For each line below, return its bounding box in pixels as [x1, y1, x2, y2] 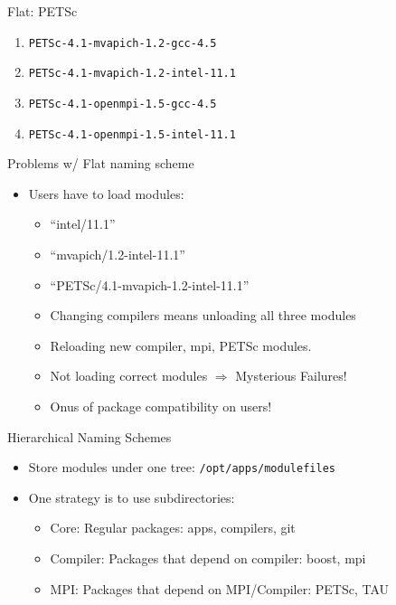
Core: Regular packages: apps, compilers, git [50, 518, 296, 537]
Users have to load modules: [28, 184, 184, 203]
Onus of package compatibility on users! [50, 396, 272, 415]
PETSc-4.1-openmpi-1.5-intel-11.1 [28, 128, 236, 141]
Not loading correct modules [50, 366, 208, 385]
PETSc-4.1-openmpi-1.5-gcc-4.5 [28, 97, 217, 110]
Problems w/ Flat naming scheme [7, 154, 194, 173]
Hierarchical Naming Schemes [7, 427, 172, 446]
